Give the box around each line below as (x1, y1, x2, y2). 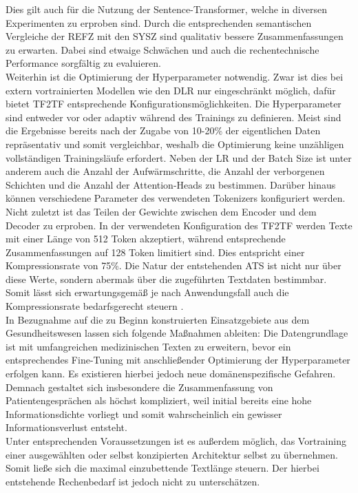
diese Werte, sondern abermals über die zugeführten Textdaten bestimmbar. (6, 271, 327, 286)
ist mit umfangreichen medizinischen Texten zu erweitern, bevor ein (6, 339, 291, 353)
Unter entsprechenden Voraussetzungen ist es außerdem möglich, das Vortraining (6, 434, 346, 448)
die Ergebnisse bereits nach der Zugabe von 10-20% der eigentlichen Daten (6, 123, 321, 138)
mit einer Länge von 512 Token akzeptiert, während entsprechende (6, 231, 286, 246)
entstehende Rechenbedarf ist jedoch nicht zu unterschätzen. (6, 474, 260, 488)
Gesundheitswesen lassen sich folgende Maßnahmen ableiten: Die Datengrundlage (6, 326, 348, 340)
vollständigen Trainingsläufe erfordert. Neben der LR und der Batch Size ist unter (6, 150, 352, 165)
